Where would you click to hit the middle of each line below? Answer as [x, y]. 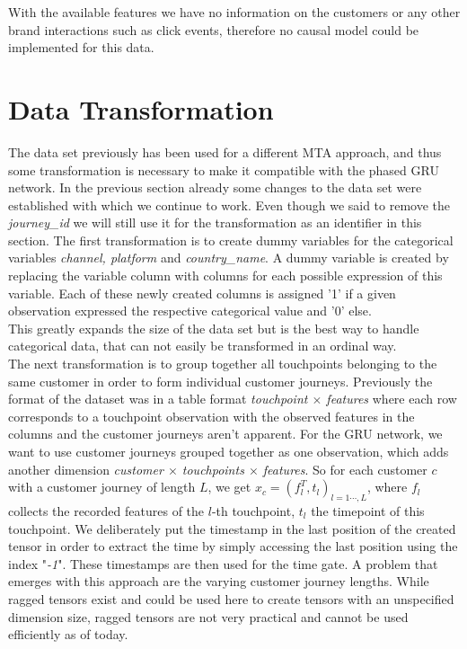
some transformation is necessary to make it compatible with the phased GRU [224, 169]
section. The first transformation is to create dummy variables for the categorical [231, 240]
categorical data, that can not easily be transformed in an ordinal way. [203, 346]
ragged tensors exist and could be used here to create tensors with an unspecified [231, 598]
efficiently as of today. [68, 634]
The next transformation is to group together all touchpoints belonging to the [223, 364]
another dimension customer [86, 469]
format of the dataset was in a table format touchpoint [158, 399]
